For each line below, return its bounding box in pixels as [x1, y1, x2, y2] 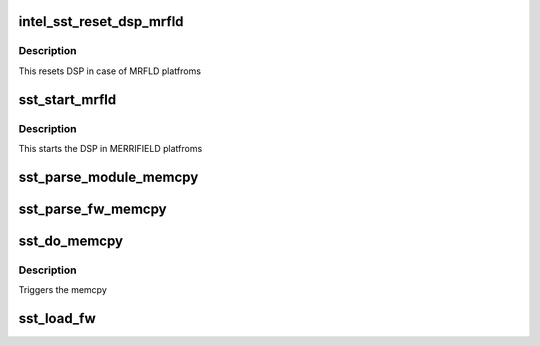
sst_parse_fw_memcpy [18, 200, 167, 217]
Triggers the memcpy [18, 284, 107, 296]
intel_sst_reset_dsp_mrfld [18, 13, 184, 30]
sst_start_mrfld [18, 91, 117, 108]
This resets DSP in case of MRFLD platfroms [18, 65, 202, 77]
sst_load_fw [18, 310, 97, 327]
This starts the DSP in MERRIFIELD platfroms [18, 142, 203, 154]
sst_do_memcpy [18, 232, 124, 249]
